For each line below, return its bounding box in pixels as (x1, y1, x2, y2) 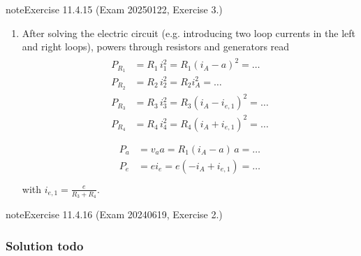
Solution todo (6, 236, 84, 254)
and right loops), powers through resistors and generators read (22, 39, 290, 54)
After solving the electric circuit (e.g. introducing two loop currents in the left (22, 25, 355, 40)
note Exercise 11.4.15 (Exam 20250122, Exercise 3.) (6, 2, 223, 16)
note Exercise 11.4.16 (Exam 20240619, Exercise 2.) (6, 207, 223, 222)
